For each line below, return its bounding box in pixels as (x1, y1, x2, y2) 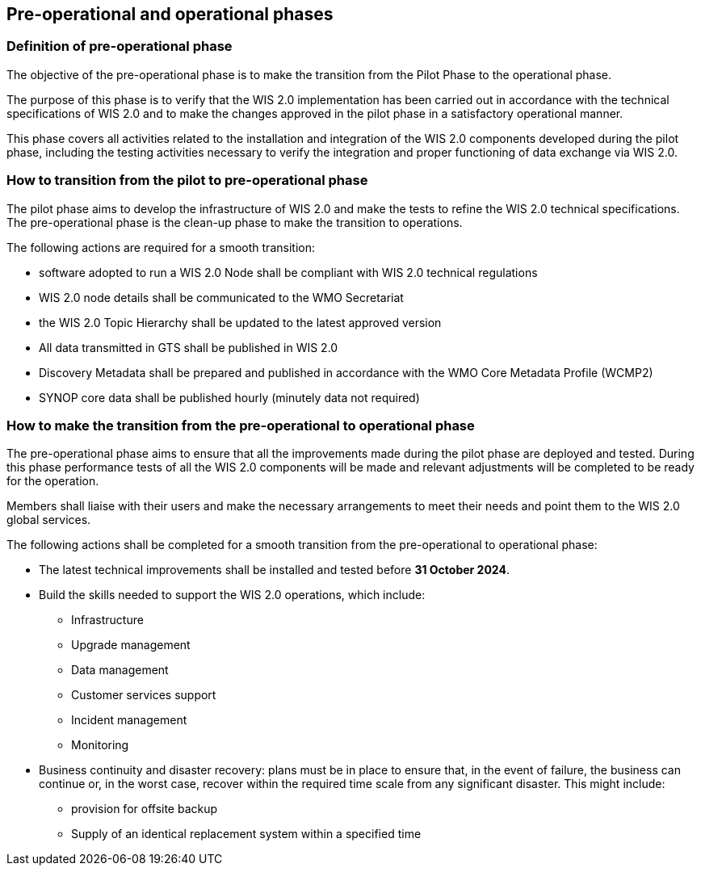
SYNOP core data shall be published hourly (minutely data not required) (39, 390, 420, 405)
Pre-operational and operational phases (6, 4, 334, 24)
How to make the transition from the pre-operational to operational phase (6, 417, 475, 434)
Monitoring (71, 738, 129, 753)
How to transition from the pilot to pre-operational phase (6, 172, 368, 189)
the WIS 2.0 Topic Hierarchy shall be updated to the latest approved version (39, 315, 442, 329)
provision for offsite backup (71, 802, 218, 816)
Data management (71, 663, 169, 677)
